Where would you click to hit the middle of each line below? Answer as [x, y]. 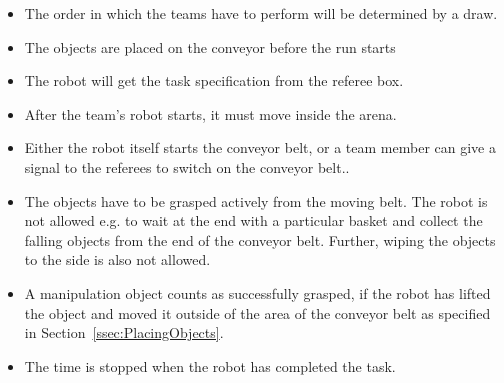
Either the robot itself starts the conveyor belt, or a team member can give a [260, 147]
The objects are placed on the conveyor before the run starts [210, 46]
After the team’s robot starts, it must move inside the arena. [210, 113]
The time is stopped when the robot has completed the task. [210, 365]
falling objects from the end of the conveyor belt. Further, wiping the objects [260, 239]
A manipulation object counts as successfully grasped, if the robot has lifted [257, 292]
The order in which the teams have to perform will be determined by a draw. [261, 13]
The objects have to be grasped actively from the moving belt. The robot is [256, 200]
